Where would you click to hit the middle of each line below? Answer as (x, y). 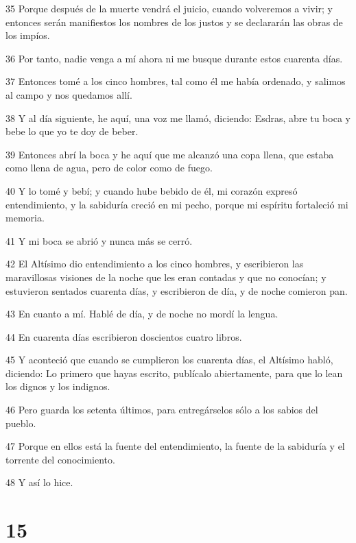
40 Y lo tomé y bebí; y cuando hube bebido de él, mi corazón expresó (152, 190)
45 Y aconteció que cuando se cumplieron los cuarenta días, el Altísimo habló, (169, 360)
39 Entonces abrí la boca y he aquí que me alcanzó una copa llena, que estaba (170, 154)
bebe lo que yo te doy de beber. (72, 131)
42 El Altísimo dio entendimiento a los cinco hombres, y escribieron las (155, 264)
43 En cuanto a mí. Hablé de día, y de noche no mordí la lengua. (142, 314)
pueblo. (21, 423)
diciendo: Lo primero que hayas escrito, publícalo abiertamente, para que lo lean (174, 373)
